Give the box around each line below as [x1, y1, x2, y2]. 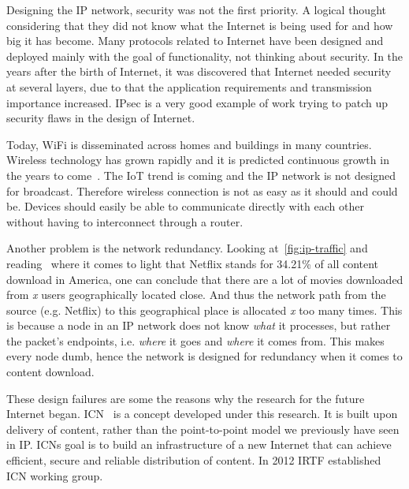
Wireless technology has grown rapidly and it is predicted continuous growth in [6, 151, 389, 168]
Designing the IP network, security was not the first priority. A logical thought [6, 2, 386, 17]
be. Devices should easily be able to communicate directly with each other [6, 198, 364, 215]
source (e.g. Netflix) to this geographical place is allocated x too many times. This [6, 301, 403, 318]
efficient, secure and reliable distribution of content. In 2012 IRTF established [6, 452, 381, 468]
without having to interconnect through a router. [6, 213, 244, 230]
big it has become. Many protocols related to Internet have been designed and [6, 32, 384, 49]
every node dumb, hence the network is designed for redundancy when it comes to [6, 348, 403, 364]
